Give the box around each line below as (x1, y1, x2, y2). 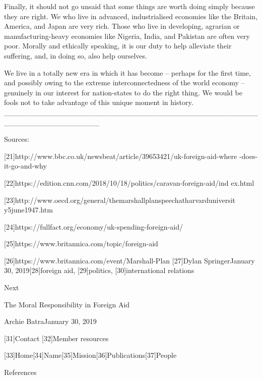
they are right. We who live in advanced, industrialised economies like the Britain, (4, 11, 258, 21)
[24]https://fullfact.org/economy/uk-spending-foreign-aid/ (4, 221, 183, 232)
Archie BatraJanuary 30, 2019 (4, 316, 97, 327)
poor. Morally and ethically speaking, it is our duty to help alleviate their (4, 40, 232, 51)
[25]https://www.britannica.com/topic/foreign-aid (4, 238, 158, 249)
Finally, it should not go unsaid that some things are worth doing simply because (4, 1, 255, 11)
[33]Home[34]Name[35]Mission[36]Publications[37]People (4, 350, 177, 360)
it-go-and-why (4, 160, 47, 171)
